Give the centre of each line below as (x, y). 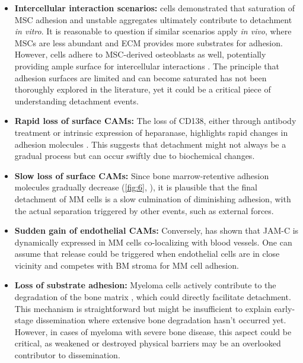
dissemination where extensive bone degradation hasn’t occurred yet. (161, 320)
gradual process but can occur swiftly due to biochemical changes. (135, 156)
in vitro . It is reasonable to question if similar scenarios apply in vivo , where (153, 31)
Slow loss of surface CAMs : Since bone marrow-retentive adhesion (142, 175)
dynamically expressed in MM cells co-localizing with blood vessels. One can (153, 242)
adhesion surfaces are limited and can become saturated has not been (141, 77)
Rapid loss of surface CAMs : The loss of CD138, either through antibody (155, 121)
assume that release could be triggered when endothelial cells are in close (147, 254)
